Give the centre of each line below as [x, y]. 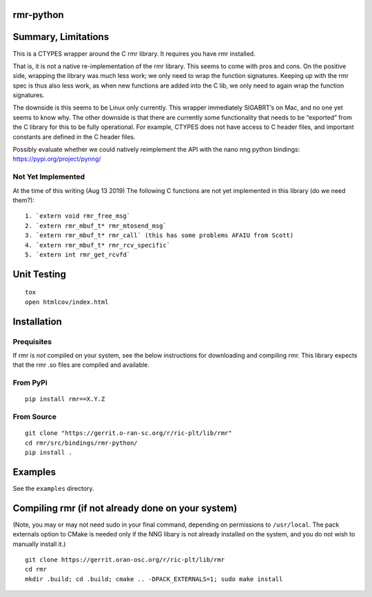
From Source [34, 416]
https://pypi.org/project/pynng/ [57, 159]
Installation [37, 322]
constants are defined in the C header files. [74, 136]
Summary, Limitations [61, 37]
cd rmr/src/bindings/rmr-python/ [81, 443]
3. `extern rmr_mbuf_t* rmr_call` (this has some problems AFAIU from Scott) [159, 235]
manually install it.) [39, 544]
